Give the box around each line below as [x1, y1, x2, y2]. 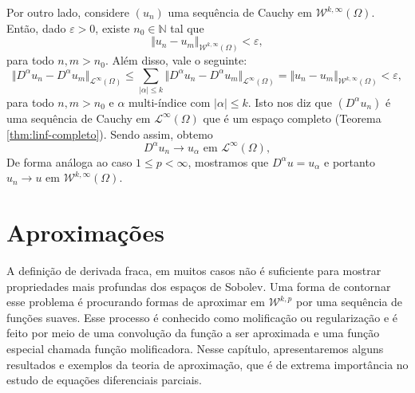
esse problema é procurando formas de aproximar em [6, 293, 266, 310]
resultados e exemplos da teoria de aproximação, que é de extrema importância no [6, 356, 409, 372]
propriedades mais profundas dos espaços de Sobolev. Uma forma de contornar [6, 277, 391, 294]
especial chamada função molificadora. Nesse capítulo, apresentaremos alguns [6, 340, 384, 356]
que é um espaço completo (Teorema [203, 109, 381, 126]
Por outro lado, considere [6, 4, 130, 20]
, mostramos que [188, 153, 269, 170]
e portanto [324, 153, 375, 170]
